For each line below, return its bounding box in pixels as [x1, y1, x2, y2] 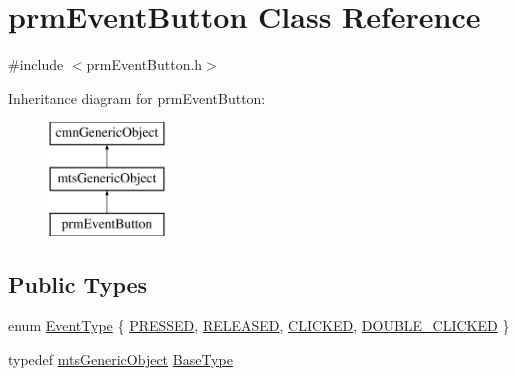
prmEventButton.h [86, 54, 203, 75]
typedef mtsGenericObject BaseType [8, 349, 233, 370]
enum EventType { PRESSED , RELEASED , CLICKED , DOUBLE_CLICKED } [8, 315, 510, 336]
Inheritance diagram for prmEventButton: [8, 87, 266, 108]
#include [8, 54, 64, 75]
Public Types [8, 268, 148, 299]
